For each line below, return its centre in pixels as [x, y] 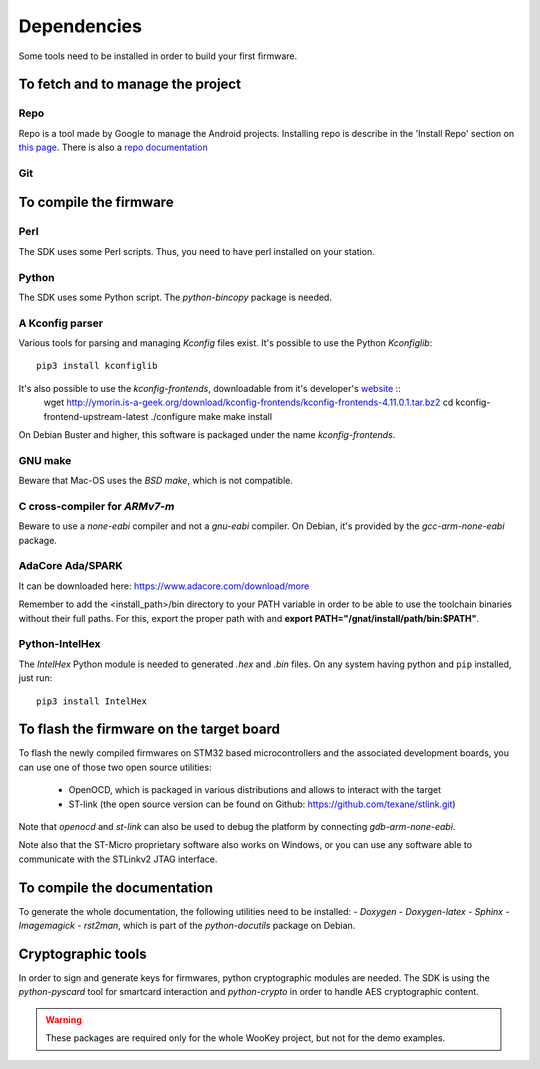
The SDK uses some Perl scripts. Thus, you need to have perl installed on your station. [196, 251]
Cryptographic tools [82, 953]
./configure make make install [211, 416]
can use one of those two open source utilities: [115, 767]
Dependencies [80, 26]
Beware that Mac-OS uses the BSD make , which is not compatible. [156, 481]
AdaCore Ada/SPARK [71, 566]
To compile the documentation [116, 887]
